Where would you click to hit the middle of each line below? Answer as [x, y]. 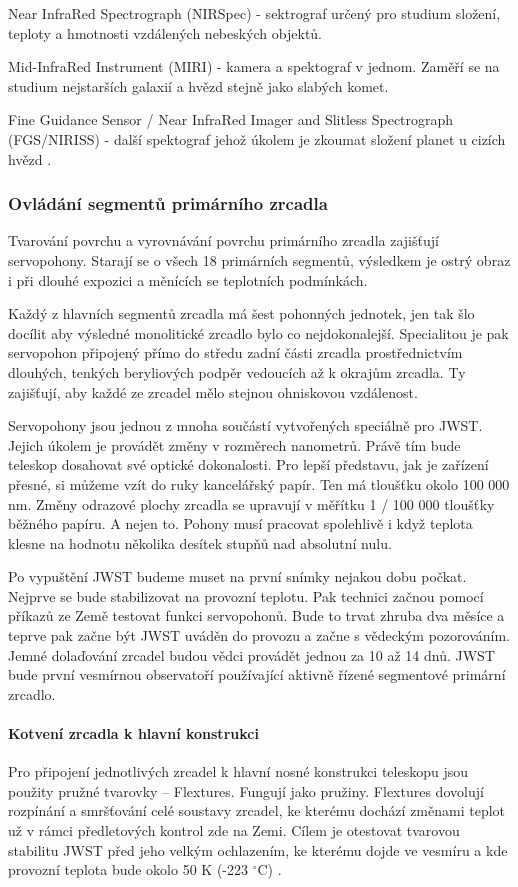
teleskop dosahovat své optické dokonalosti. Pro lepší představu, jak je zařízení [248, 464]
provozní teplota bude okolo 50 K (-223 [128, 869]
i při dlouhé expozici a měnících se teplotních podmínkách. [188, 279]
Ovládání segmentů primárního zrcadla [168, 203]
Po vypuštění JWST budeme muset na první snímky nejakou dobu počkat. [237, 576]
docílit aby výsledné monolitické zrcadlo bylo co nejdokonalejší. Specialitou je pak [258, 332]
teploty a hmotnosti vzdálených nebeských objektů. [165, 32]
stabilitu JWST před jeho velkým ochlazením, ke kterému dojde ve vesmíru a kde [258, 849]
